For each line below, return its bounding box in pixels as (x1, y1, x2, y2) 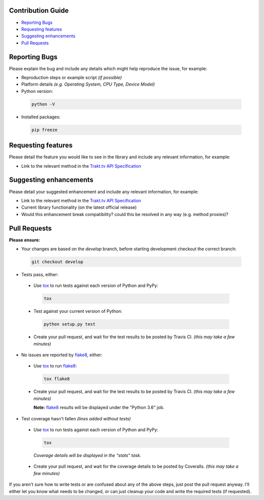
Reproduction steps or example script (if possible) (21, 74, 122, 80)
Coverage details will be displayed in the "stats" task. (33, 452, 141, 458)
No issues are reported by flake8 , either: (21, 352, 103, 358)
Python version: (21, 88, 53, 94)
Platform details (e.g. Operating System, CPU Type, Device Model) (21, 81, 155, 87)
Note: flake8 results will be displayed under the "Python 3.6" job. (33, 405, 165, 411)
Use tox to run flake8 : (33, 363, 77, 369)
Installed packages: (21, 114, 61, 120)
